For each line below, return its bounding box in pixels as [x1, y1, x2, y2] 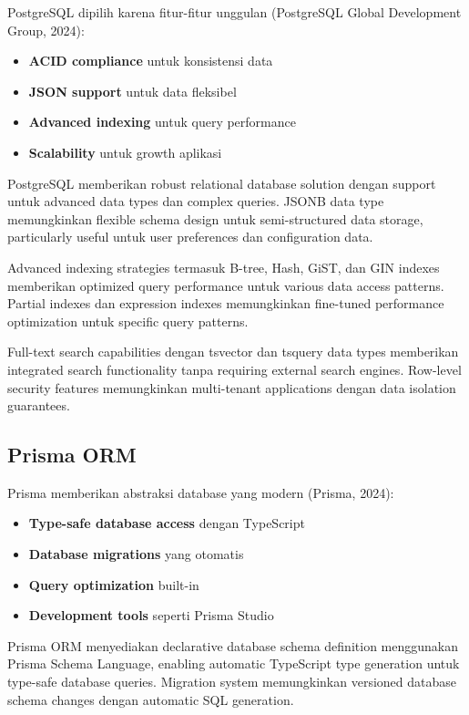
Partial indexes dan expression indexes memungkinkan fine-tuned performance [7, 294, 444, 313]
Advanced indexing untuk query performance [28, 112, 296, 131]
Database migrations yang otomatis [28, 544, 244, 564]
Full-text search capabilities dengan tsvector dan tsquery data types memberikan [7, 342, 459, 361]
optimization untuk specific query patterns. [7, 311, 249, 330]
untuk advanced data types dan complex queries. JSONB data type [7, 192, 384, 211]
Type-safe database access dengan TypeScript [28, 513, 305, 533]
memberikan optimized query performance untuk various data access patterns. [7, 275, 444, 295]
